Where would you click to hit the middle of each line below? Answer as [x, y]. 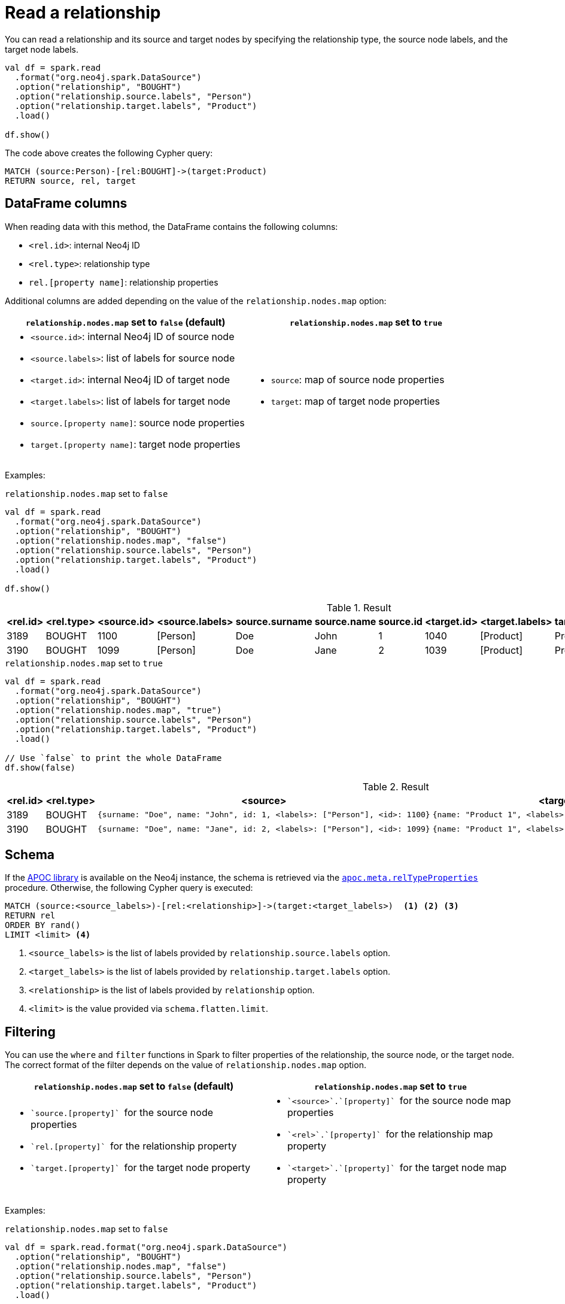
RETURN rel [30, 916]
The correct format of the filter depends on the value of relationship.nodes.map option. [186, 1065]
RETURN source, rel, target [71, 181]
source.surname [274, 621]
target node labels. [42, 49]
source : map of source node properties [358, 379]
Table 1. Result [359, 607]
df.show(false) [40, 767]
